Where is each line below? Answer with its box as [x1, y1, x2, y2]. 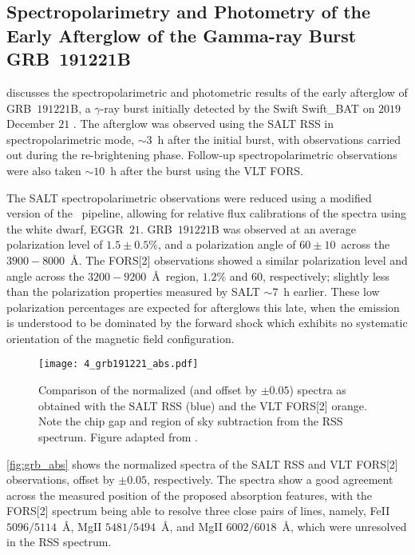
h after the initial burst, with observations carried [157, 130, 401, 147]
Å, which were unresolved [282, 517, 407, 534]
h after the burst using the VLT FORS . [110, 162, 303, 178]
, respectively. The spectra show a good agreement [147, 471, 393, 488]
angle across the [6, 267, 85, 284]
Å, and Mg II [161, 517, 223, 534]
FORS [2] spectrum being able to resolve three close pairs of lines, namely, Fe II [6, 502, 390, 519]
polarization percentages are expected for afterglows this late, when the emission [6, 298, 400, 315]
